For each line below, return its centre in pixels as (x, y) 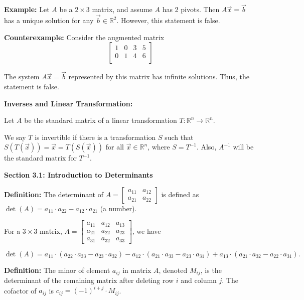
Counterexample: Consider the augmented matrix (84, 37)
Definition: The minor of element (57, 270)
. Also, (206, 147)
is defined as (180, 194)
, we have (146, 231)
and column (199, 280)
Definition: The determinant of (54, 194)
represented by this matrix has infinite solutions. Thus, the (159, 77)
